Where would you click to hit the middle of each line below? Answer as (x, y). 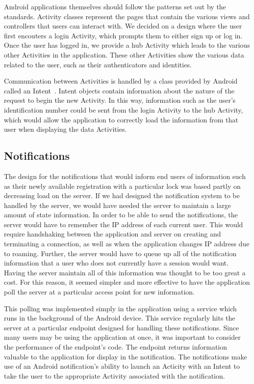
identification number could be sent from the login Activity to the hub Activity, (124, 109)
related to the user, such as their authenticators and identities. (98, 64)
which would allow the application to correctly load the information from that (121, 119)
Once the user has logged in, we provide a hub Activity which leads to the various (127, 45)
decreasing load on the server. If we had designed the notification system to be (122, 195)
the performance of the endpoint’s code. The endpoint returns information (116, 347)
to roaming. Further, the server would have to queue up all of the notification (120, 253)
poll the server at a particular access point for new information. (99, 292)
